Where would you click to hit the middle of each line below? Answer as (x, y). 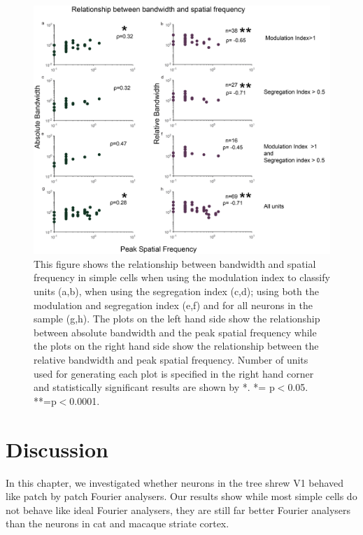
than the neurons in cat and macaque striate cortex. (118, 523)
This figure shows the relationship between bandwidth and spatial (175, 263)
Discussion (57, 449)
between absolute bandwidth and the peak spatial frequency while (175, 332)
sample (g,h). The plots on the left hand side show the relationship (177, 319)
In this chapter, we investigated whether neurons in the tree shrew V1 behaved (175, 482)
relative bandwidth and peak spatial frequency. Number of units (171, 360)
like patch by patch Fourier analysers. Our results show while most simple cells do (181, 496)
